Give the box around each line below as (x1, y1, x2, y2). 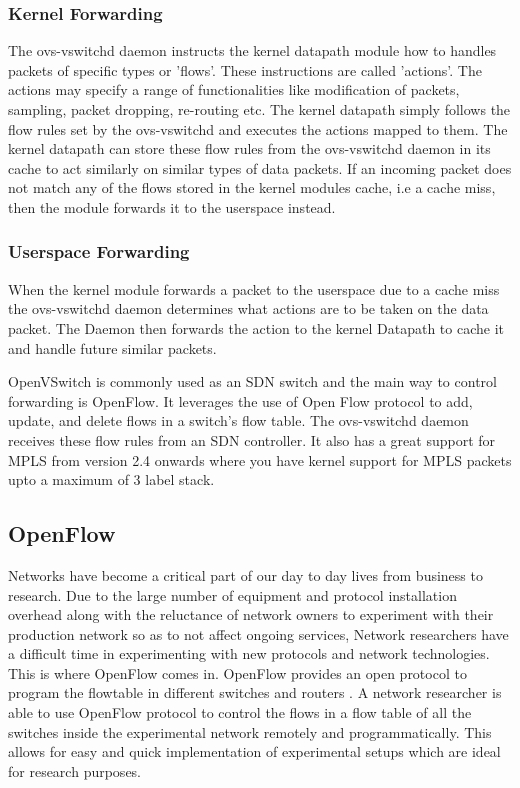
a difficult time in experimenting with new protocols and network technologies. (8, 643, 490, 664)
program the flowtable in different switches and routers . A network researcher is (8, 682, 502, 703)
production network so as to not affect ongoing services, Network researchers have (8, 623, 509, 644)
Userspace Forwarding (8, 239, 190, 264)
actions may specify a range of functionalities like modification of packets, (8, 79, 460, 100)
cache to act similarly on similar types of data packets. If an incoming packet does (8, 157, 512, 178)
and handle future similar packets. (8, 337, 217, 358)
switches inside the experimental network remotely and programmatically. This (8, 721, 492, 742)
